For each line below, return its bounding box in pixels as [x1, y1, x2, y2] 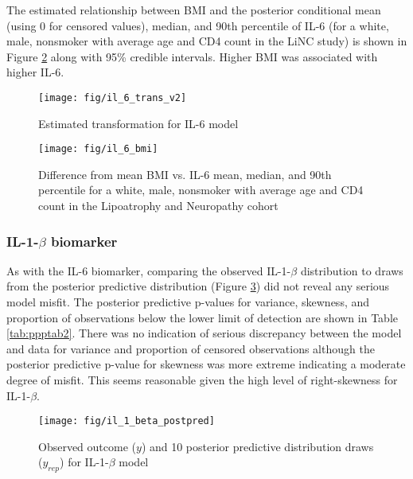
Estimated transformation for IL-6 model [38, 115, 239, 131]
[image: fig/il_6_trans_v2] [38, 92, 187, 103]
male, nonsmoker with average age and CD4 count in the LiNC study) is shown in [6, 33, 407, 49]
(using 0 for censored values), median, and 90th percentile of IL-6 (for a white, [6, 17, 389, 33]
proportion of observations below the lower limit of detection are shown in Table [6, 309, 398, 325]
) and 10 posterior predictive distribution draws [141, 438, 374, 454]
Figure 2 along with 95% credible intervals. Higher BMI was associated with [6, 48, 378, 64]
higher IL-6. [6, 64, 64, 80]
